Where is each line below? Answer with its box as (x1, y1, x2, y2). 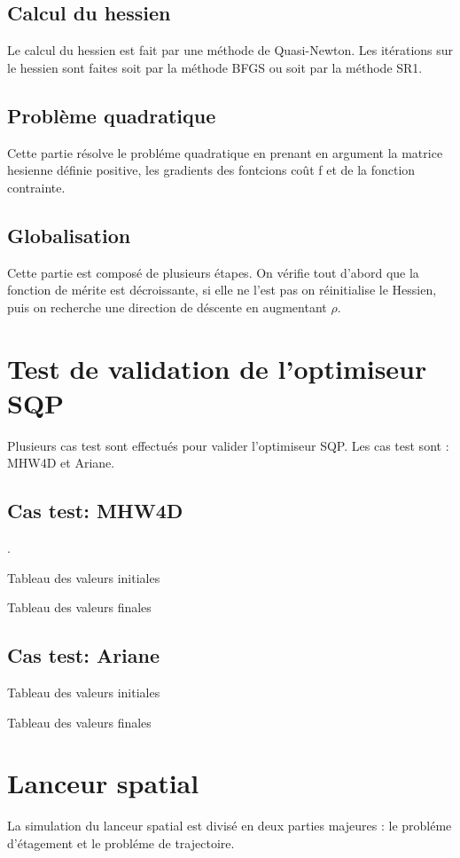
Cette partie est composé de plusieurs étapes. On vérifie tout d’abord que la (7, 263, 419, 281)
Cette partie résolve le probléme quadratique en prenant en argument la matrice (7, 143, 443, 161)
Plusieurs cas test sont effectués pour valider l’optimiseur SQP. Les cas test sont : (7, 436, 449, 454)
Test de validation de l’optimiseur (7, 350, 427, 386)
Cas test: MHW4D (7, 497, 183, 524)
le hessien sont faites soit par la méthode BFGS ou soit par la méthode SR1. (7, 58, 423, 76)
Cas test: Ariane (7, 642, 160, 669)
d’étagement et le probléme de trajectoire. (7, 833, 235, 852)
